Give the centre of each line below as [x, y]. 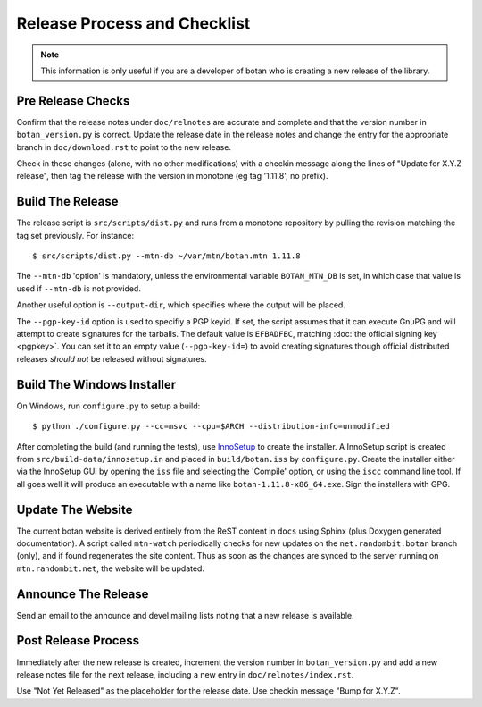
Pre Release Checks [73, 101]
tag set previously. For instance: [75, 235]
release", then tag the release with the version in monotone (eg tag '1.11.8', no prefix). [172, 176]
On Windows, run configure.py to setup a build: [108, 406]
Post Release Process [78, 640]
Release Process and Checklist [133, 23]
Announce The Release [83, 594]
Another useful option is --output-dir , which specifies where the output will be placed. [181, 305]
